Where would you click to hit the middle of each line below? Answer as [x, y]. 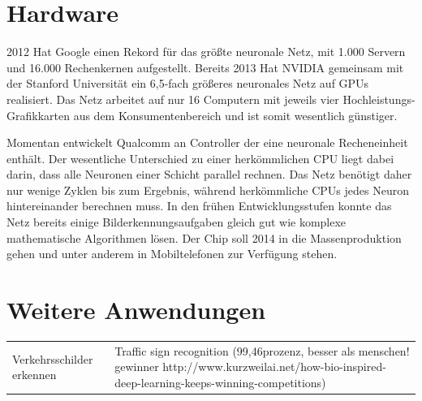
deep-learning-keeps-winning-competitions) [220, 382]
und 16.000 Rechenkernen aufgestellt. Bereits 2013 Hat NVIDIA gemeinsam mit [205, 67]
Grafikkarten [38, 115]
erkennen [34, 375]
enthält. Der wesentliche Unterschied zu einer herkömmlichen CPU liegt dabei [200, 158]
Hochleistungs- [379, 99]
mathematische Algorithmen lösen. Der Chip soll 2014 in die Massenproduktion [204, 237]
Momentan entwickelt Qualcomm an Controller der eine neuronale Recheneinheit [207, 142]
